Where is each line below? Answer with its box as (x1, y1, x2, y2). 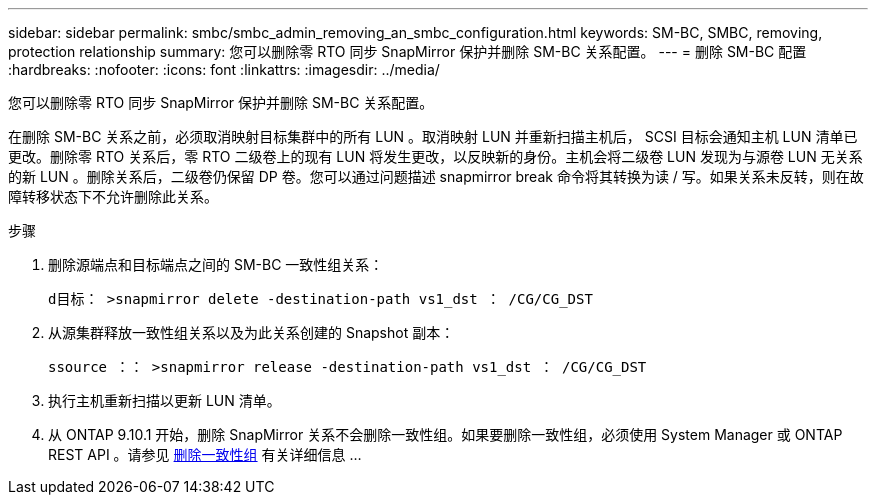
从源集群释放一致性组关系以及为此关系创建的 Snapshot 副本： (48, 324, 455, 341)
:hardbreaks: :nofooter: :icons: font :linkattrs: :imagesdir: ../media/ (8, 61, 440, 78)
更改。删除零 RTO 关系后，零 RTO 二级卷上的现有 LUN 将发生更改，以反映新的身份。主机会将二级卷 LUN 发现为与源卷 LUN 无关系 (8, 148, 863, 165)
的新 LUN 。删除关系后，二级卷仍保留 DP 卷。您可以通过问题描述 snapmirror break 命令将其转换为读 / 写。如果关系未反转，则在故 (8, 168, 864, 185)
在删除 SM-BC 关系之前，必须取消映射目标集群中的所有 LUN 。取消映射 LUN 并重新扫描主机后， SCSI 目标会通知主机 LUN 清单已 (8, 128, 858, 145)
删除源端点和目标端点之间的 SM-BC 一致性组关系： (48, 256, 384, 273)
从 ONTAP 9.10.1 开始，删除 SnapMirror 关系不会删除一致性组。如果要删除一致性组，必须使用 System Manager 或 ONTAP (48, 426, 843, 443)
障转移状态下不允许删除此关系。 (8, 188, 218, 205)
